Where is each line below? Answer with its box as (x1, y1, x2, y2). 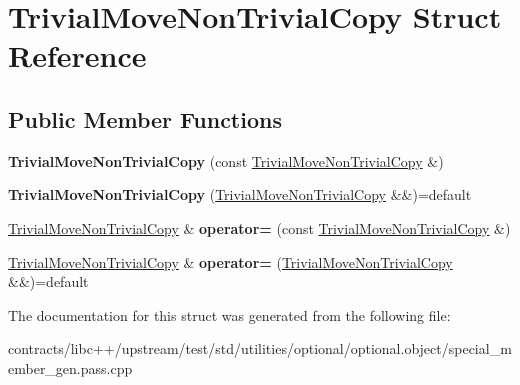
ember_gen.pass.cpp (8, 357, 133, 378)
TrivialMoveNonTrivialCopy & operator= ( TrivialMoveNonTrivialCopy (8, 251, 453, 272)
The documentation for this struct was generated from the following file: (8, 304, 451, 325)
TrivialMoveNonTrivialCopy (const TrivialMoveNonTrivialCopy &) (8, 150, 444, 171)
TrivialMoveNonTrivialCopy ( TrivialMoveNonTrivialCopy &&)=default (8, 184, 472, 205)
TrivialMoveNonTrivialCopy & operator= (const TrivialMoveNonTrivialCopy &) (8, 217, 511, 238)
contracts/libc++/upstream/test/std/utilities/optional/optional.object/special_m (8, 338, 512, 359)
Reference (8, 35, 147, 76)
